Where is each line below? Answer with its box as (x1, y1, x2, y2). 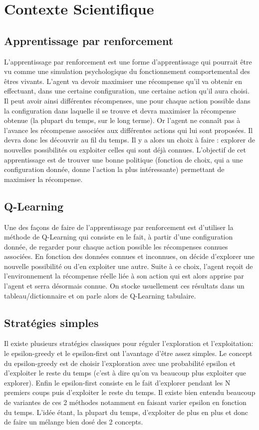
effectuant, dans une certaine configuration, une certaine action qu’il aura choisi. (4, 85, 250, 96)
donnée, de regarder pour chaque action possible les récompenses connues (4, 241, 228, 251)
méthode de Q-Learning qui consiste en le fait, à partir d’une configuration (4, 231, 233, 242)
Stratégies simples (4, 314, 99, 330)
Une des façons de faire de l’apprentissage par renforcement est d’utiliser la (4, 221, 234, 232)
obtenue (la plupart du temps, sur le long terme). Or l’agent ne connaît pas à (4, 115, 241, 125)
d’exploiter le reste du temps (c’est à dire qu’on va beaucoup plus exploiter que (4, 367, 247, 378)
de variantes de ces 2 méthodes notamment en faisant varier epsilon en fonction (4, 397, 247, 407)
